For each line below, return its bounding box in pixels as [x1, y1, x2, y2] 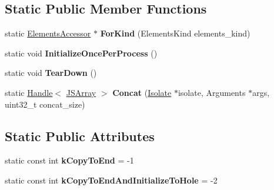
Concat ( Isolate [112, 86, 172, 98]
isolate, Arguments [178, 86, 246, 98]
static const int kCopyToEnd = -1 [5, 154, 134, 166]
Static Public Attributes [5, 126, 155, 145]
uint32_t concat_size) [5, 98, 85, 110]
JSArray [66, 86, 96, 98]
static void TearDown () [5, 66, 97, 79]
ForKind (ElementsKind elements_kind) [100, 27, 250, 39]
